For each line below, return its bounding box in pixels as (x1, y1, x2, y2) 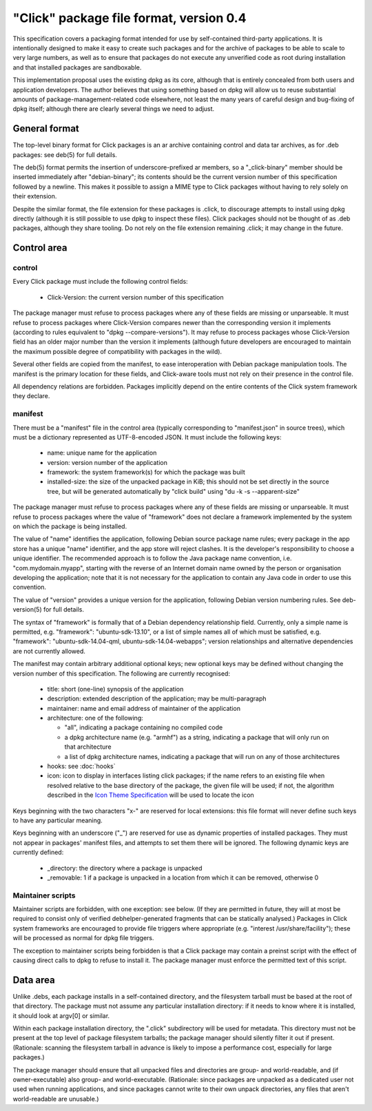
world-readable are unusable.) (12, 1094, 99, 1103)
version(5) (12, 605, 42, 614)
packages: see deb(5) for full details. (12, 150, 117, 158)
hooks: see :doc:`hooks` (47, 762, 116, 771)
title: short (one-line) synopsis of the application (47, 685, 184, 693)
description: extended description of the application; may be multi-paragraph (47, 694, 267, 703)
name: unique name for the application (47, 448, 157, 457)
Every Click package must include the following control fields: (12, 278, 189, 286)
